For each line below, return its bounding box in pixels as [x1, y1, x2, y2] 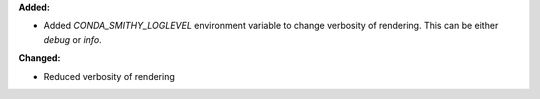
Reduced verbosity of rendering [43, 70, 175, 82]
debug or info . [43, 33, 102, 45]
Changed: [18, 52, 61, 64]
